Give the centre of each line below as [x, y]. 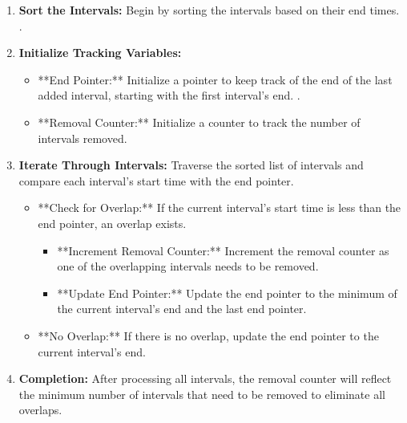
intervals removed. [83, 138]
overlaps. [40, 410]
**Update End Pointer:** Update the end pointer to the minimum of [227, 293]
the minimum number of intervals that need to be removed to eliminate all [202, 394]
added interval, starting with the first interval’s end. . [169, 95]
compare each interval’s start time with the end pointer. [156, 180]
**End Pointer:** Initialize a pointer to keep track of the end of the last [215, 79]
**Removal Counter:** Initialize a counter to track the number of [199, 122]
